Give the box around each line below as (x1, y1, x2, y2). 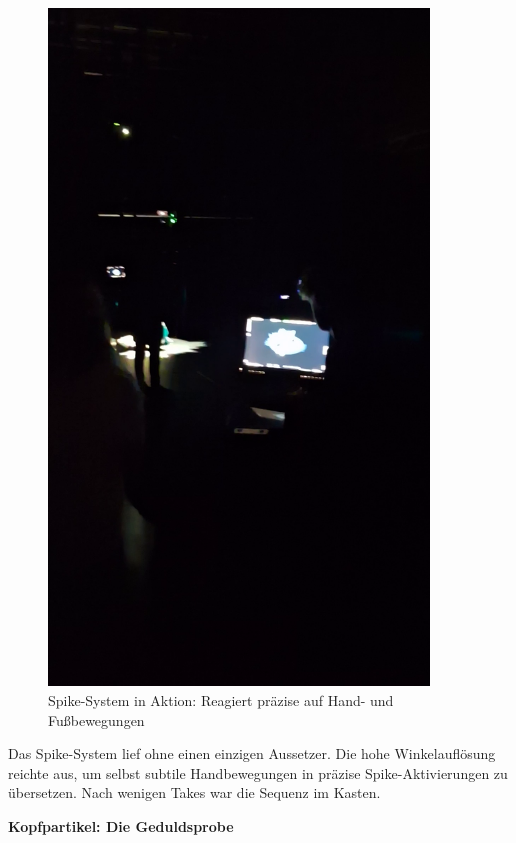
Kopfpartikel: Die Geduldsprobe (8, 815, 234, 836)
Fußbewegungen (48, 709, 145, 730)
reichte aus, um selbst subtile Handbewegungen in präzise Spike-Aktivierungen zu (8, 762, 508, 783)
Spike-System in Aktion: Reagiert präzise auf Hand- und (48, 689, 394, 710)
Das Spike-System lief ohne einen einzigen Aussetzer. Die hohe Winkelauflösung (8, 743, 496, 764)
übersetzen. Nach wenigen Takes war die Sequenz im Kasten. (8, 782, 381, 803)
